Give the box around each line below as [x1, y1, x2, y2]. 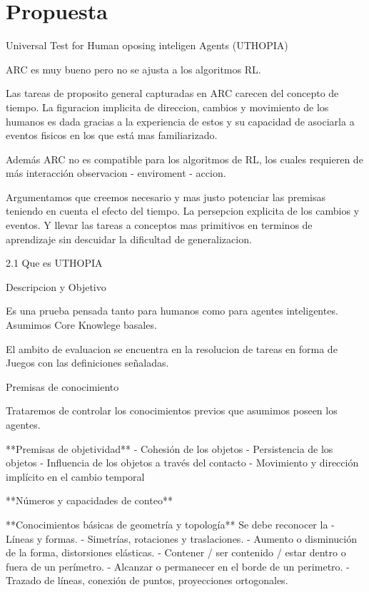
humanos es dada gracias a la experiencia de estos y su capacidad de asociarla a [6, 113, 355, 128]
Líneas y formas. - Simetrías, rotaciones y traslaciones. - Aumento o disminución [6, 531, 358, 546]
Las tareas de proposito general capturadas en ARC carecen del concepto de [6, 86, 339, 101]
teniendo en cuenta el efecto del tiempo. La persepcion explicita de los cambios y [6, 203, 360, 218]
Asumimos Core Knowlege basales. [6, 317, 157, 332]
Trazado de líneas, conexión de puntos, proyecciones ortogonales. [6, 573, 288, 588]
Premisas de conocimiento [6, 379, 119, 394]
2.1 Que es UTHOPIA [6, 255, 103, 270]
